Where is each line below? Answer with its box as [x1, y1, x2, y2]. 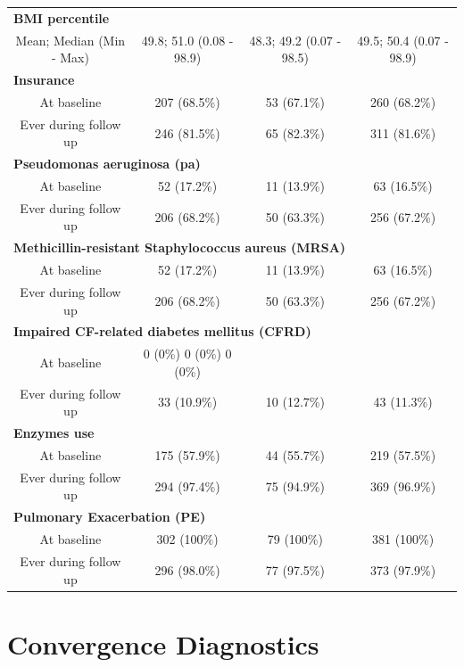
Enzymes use [13, 424, 95, 442]
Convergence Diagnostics [7, 625, 319, 662]
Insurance [13, 70, 75, 89]
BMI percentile [13, 8, 110, 27]
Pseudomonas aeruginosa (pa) [13, 154, 201, 173]
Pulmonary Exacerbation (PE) [13, 507, 206, 526]
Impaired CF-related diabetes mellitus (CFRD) [13, 322, 311, 341]
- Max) [51, 48, 89, 67]
